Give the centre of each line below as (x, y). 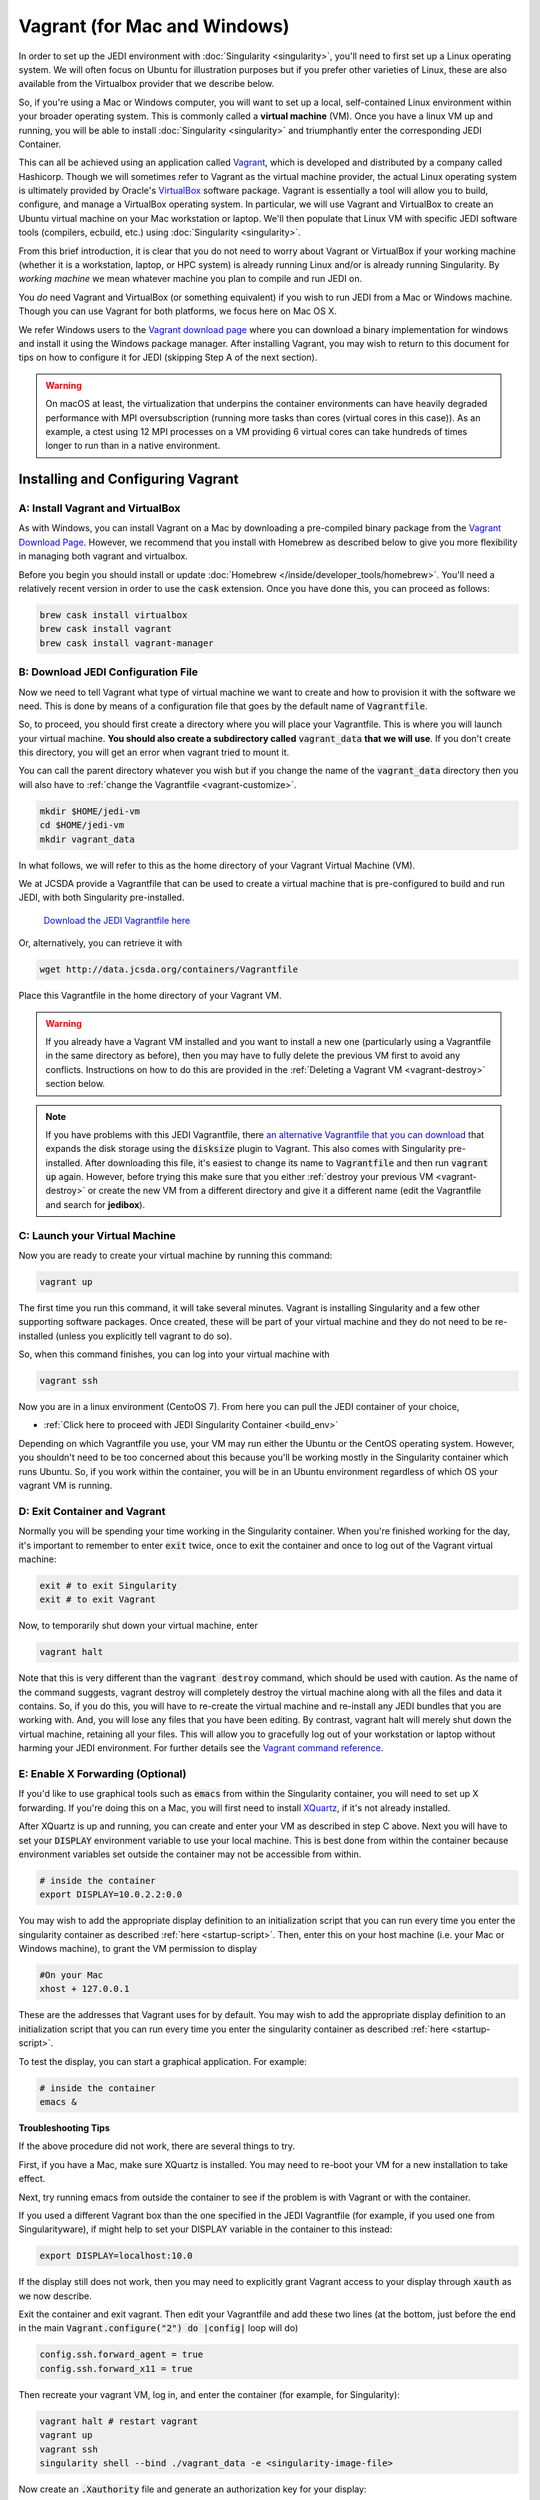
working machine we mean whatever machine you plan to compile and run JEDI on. (190, 279)
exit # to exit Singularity (108, 1585)
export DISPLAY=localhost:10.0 (116, 2256)
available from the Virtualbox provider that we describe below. (146, 84)
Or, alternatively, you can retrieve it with (100, 943)
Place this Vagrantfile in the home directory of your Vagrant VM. (150, 996)
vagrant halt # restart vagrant (119, 2421)
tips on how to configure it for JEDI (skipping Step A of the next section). (168, 357)
